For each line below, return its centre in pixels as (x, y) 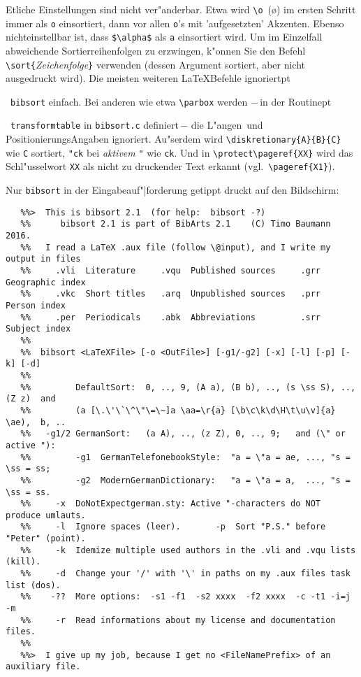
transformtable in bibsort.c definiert (95, 125)
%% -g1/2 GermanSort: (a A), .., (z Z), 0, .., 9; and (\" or (183, 434)
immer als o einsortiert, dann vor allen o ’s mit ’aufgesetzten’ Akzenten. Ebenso (175, 23)
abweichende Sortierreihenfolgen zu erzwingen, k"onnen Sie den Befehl (156, 50)
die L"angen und (227, 125)
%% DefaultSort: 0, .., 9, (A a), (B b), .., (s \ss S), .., (188, 387)
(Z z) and (31, 399)
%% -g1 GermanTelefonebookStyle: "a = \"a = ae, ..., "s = (185, 457)
